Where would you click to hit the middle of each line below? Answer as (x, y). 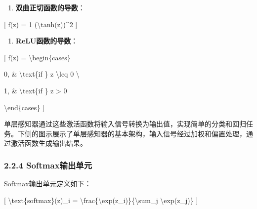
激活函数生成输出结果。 (49, 143)
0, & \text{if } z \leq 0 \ (42, 74)
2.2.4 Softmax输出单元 (48, 165)
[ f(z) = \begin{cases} (37, 57)
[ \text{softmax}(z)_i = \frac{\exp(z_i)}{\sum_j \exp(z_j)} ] (101, 200)
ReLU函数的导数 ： (47, 41)
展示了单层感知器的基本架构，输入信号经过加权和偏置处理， (149, 133)
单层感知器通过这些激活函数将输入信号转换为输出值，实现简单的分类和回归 (125, 124)
